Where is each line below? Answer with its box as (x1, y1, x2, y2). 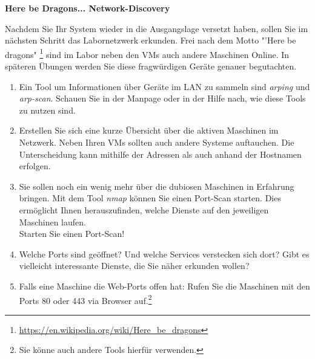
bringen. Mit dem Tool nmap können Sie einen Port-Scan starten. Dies (19, 192, 281, 204)
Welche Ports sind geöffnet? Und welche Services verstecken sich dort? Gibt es (19, 247, 310, 260)
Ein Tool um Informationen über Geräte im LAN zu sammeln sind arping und (19, 80, 310, 92)
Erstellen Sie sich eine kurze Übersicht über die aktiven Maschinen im (19, 124, 279, 137)
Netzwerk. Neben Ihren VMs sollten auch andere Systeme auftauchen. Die (19, 136, 294, 148)
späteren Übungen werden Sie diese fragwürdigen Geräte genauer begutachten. (5, 60, 297, 73)
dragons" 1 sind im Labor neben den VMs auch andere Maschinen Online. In (5, 46, 290, 60)
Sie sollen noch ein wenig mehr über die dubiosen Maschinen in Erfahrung (19, 179, 294, 192)
